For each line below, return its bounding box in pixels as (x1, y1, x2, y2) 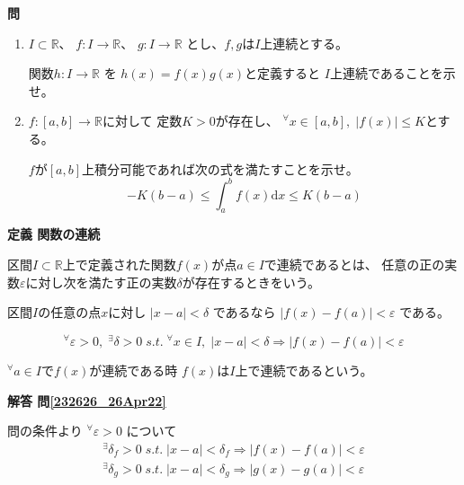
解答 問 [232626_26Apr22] (7, 391, 166, 410)
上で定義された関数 (62, 255, 176, 274)
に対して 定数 (102, 111, 183, 130)
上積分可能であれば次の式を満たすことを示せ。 (81, 159, 359, 178)
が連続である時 (89, 360, 178, 379)
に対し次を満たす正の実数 (25, 272, 177, 291)
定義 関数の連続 (7, 225, 101, 243)
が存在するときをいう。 (182, 272, 320, 291)
